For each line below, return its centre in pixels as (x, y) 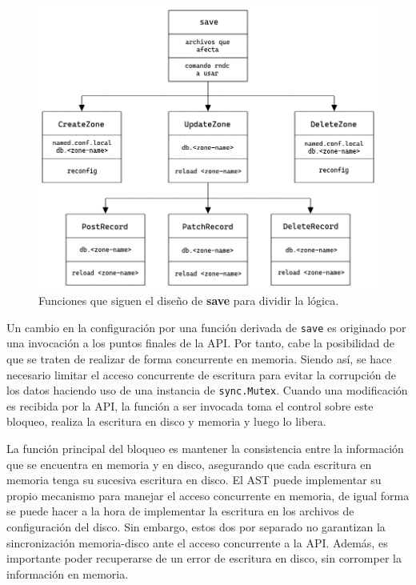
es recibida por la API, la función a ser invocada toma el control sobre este (190, 405)
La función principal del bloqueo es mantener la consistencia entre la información (205, 448)
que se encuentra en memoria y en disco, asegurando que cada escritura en (189, 464)
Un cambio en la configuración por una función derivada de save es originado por (206, 327)
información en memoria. (68, 573)
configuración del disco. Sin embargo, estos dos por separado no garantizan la (196, 526)
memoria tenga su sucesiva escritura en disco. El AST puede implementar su (194, 480)
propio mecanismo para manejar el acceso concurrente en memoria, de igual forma (208, 495)
